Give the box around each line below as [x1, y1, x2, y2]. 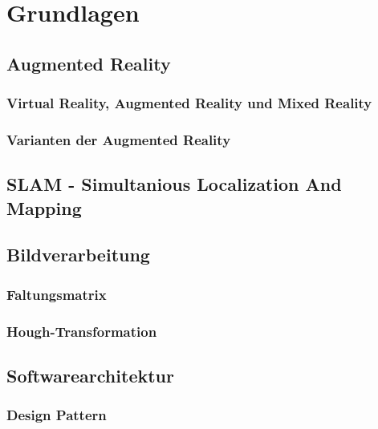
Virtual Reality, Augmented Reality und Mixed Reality [6, 93, 372, 113]
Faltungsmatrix [6, 284, 107, 304]
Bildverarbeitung [6, 242, 150, 267]
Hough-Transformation [6, 321, 157, 341]
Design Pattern [6, 405, 107, 425]
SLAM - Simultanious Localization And [6, 172, 342, 196]
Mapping [6, 195, 82, 220]
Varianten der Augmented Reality [6, 129, 231, 149]
